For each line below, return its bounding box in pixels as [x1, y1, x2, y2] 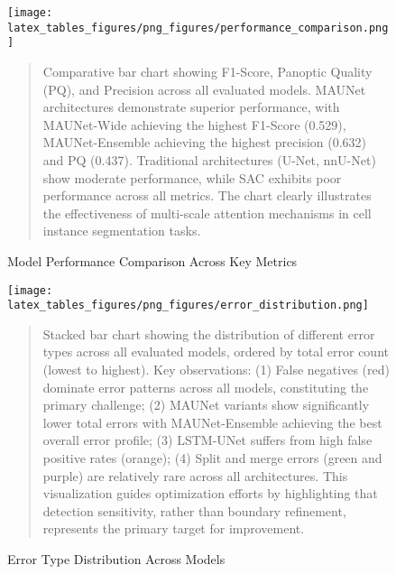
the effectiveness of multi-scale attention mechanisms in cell [42, 203, 372, 222]
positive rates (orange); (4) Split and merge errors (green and [42, 448, 382, 467]
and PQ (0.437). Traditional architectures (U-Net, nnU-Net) [42, 150, 376, 169]
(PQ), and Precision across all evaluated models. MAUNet [42, 79, 366, 98]
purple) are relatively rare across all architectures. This [42, 466, 348, 485]
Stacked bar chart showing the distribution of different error [42, 324, 375, 343]
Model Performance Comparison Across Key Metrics [7, 251, 298, 270]
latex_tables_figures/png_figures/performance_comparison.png [7, 21, 389, 34]
